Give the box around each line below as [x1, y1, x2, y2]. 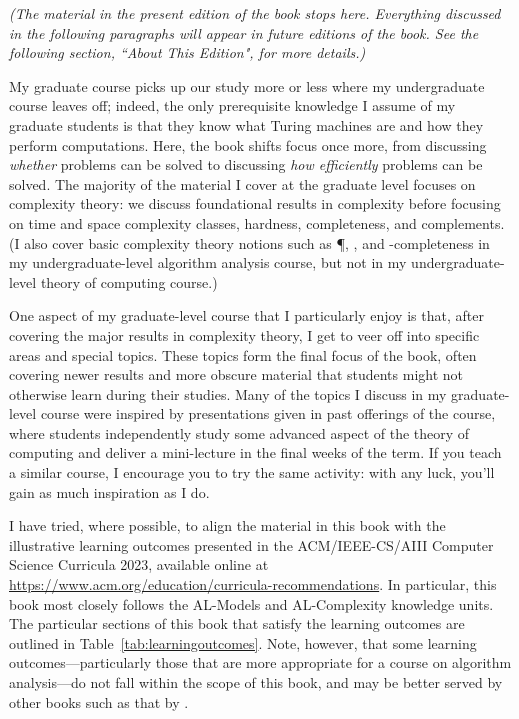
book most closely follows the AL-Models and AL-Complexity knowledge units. [9, 593, 494, 614]
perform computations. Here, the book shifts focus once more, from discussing [9, 134, 487, 155]
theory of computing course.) [40, 271, 218, 292]
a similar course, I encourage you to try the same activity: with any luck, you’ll [9, 462, 495, 483]
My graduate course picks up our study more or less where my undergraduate [9, 75, 485, 96]
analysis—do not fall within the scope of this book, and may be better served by [9, 672, 503, 692]
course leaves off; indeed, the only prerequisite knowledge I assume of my [9, 95, 456, 116]
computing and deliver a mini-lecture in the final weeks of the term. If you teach [9, 442, 502, 463]
